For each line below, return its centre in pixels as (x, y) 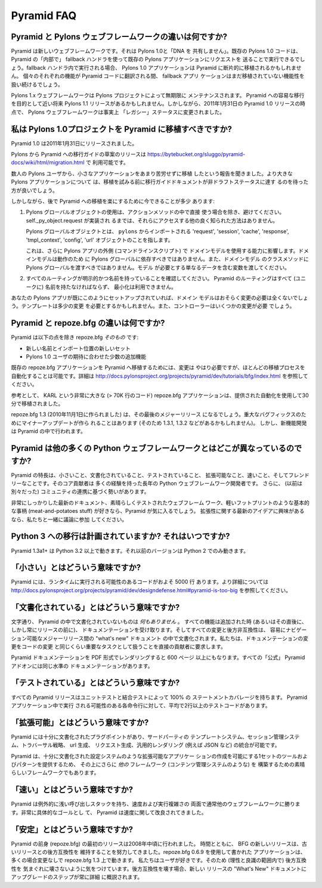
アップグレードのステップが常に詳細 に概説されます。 (77, 877)
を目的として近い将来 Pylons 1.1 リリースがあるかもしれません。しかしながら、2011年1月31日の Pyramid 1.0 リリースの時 (158, 104)
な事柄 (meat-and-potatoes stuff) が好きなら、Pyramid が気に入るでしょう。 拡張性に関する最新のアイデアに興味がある (158, 511)
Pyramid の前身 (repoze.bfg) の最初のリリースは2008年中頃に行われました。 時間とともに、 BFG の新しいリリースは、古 (159, 843)
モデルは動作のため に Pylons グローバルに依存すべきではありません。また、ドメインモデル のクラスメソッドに (173, 259)
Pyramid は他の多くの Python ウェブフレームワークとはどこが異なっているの (153, 448)
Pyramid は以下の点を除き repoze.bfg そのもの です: (75, 338)
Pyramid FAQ (44, 16)
